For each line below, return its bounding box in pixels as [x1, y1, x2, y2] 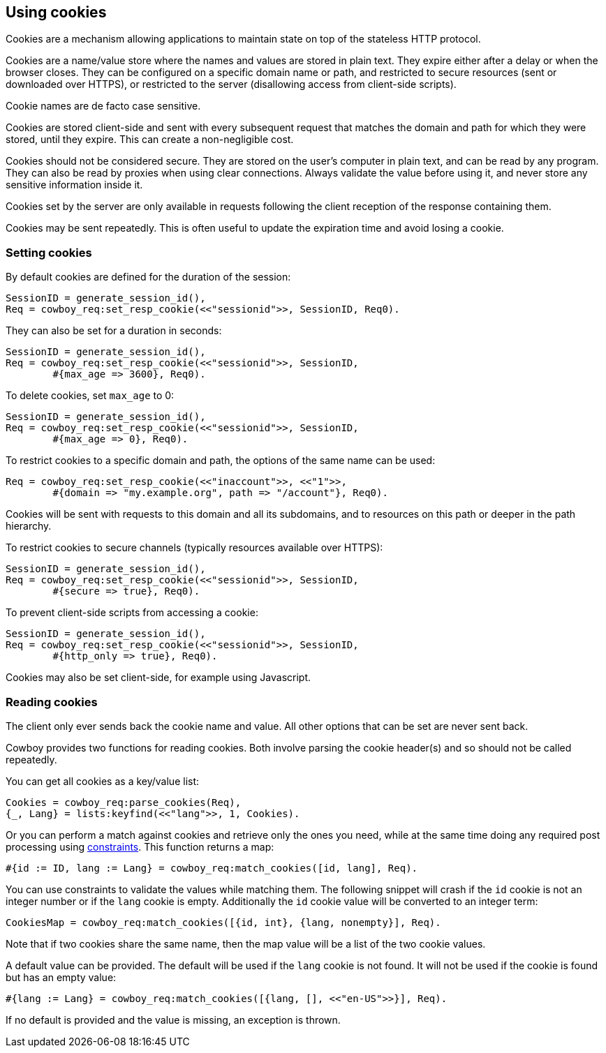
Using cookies [6, 3, 107, 21]
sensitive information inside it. [6, 179, 143, 191]
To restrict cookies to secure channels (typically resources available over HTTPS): [6, 542, 383, 554]
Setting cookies [6, 245, 92, 260]
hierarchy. [6, 520, 52, 532]
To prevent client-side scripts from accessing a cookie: [6, 606, 258, 619]
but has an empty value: [6, 971, 117, 983]
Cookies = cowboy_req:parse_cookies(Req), [6, 796, 242, 808]
